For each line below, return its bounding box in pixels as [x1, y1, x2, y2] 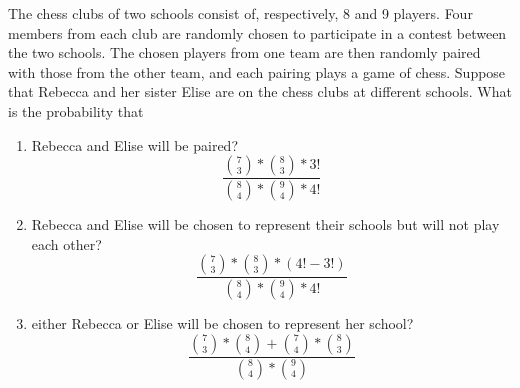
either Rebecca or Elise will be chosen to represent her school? [31, 313, 414, 334]
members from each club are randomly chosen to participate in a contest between [8, 22, 507, 43]
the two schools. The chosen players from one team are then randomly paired [8, 42, 481, 63]
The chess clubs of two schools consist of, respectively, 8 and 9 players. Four [8, 3, 473, 23]
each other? [31, 233, 102, 254]
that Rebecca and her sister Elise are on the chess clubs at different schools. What [8, 81, 512, 102]
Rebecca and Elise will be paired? [31, 134, 239, 155]
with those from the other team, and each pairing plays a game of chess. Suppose [8, 61, 506, 82]
